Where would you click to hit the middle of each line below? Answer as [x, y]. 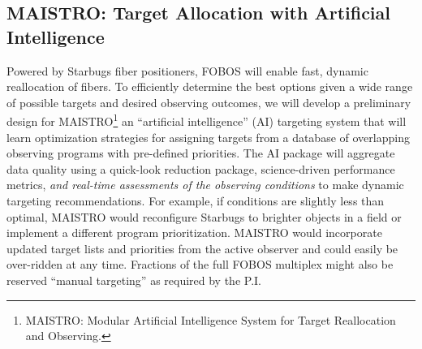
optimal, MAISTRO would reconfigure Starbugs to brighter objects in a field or [204, 216]
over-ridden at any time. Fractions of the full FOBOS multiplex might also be [200, 264]
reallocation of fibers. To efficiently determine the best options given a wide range [210, 86]
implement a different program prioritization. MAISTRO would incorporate [194, 233]
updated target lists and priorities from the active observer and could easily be [202, 248]
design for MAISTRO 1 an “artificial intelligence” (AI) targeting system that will [207, 120]
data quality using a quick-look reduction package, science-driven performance [201, 168]
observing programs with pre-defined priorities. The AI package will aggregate [201, 153]
